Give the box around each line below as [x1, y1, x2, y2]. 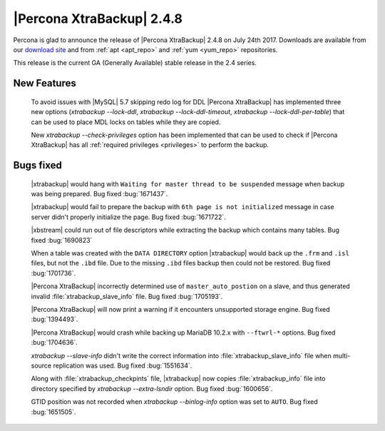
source [31, 361, 52, 370]
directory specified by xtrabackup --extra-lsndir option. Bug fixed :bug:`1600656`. [31, 384, 273, 392]
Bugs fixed [13, 159, 62, 171]
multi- [332, 351, 351, 360]
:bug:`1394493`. [31, 315, 78, 324]
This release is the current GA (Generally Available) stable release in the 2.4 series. [13, 59, 257, 67]
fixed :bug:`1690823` [31, 235, 93, 244]
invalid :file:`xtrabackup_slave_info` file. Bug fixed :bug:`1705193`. [31, 292, 223, 300]
